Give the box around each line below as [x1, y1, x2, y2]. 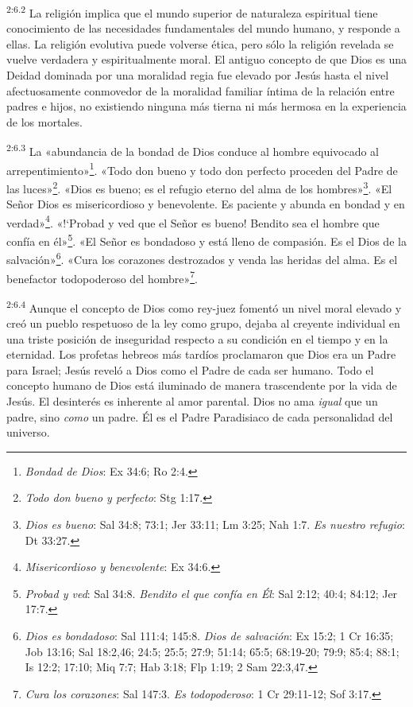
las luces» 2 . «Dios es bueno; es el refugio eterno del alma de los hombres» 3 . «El [6, 177, 392, 196]
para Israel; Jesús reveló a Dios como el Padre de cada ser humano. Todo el [6, 361, 374, 378]
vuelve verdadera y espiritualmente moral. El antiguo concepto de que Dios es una [6, 51, 407, 68]
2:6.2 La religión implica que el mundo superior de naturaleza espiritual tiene [6, 2, 378, 21]
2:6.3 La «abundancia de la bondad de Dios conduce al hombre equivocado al [6, 141, 379, 160]
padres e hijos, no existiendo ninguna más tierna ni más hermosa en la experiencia [6, 98, 407, 115]
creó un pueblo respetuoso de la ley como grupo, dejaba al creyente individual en [6, 315, 400, 331]
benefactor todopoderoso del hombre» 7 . [6, 267, 198, 286]
